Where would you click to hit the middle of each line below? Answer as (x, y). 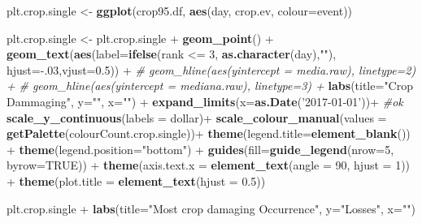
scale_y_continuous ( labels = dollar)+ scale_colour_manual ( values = (197, 117)
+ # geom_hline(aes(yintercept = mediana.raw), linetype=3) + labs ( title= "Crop (210, 86)
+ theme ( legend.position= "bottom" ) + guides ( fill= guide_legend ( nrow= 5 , (200, 149)
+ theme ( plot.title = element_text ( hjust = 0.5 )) (136, 180)
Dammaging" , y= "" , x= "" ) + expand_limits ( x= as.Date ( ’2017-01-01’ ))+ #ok (205, 101)
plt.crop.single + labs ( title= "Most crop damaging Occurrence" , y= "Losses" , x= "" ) (211, 208)
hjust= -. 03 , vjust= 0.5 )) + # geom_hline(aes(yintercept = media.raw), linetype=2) (211, 69)
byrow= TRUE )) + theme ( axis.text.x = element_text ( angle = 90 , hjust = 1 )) (209, 165)
